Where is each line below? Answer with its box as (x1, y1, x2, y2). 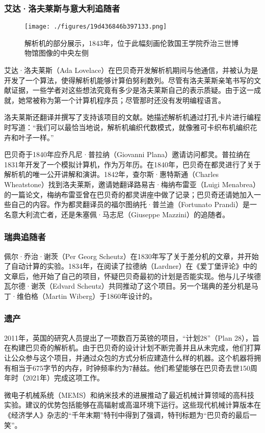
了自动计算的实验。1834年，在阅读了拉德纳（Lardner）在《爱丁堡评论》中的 (4, 261, 257, 271)
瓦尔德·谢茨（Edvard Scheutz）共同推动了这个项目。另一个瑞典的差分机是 (4, 281, 251, 291)
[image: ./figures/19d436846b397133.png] (24, 23, 167, 31)
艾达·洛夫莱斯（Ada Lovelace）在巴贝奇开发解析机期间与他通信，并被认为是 (4, 65, 258, 75)
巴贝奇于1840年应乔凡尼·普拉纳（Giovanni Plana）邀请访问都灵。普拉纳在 (4, 149, 251, 160)
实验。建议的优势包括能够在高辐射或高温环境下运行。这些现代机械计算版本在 (4, 399, 261, 410)
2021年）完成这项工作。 (25, 372, 104, 383)
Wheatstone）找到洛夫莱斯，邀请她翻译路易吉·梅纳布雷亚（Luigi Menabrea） (4, 179, 260, 189)
